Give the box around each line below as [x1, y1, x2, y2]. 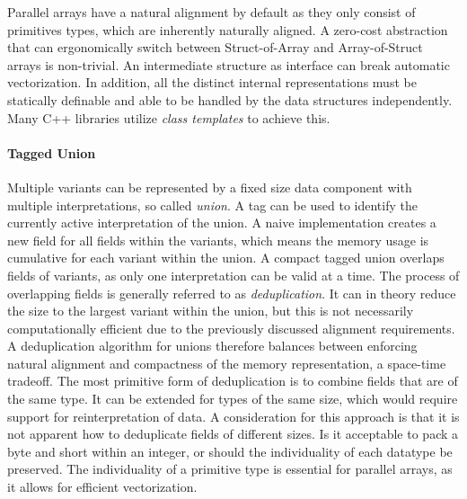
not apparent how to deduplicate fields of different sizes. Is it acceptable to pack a [7, 424, 459, 443]
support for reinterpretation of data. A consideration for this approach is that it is [7, 406, 460, 425]
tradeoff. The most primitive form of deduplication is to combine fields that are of [7, 371, 458, 390]
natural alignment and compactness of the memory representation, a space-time [7, 353, 446, 372]
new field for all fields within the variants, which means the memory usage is [7, 230, 429, 249]
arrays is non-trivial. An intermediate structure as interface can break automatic [7, 55, 450, 74]
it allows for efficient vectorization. [7, 477, 198, 496]
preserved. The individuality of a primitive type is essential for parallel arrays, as [7, 459, 453, 478]
